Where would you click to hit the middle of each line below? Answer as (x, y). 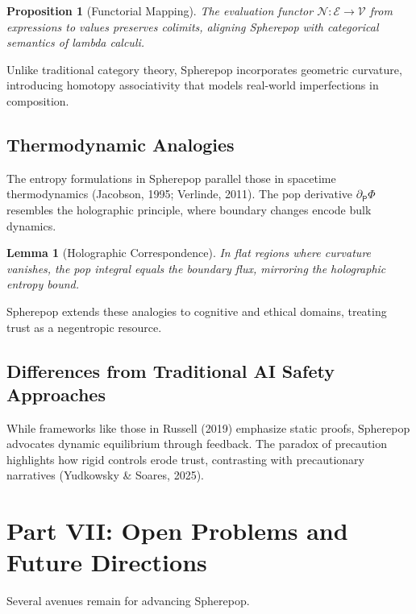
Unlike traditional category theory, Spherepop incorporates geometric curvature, (204, 69)
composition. (38, 100)
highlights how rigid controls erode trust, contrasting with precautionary (185, 459)
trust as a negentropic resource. (84, 327)
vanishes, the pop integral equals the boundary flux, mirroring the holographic (196, 268)
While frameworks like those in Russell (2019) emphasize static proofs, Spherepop (208, 427)
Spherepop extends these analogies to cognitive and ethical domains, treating (197, 311)
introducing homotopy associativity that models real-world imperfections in (193, 85)
